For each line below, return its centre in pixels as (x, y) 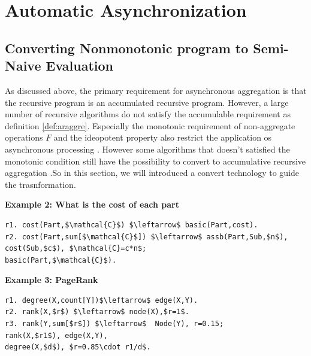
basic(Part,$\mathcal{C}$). (61, 260)
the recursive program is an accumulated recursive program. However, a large (147, 102)
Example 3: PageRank (52, 280)
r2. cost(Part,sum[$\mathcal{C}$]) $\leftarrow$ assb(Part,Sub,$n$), (147, 237)
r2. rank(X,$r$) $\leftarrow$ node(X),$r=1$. (97, 312)
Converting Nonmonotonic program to (127, 48)
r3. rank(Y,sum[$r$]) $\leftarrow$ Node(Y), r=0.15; (114, 324)
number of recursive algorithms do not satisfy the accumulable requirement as (148, 114)
